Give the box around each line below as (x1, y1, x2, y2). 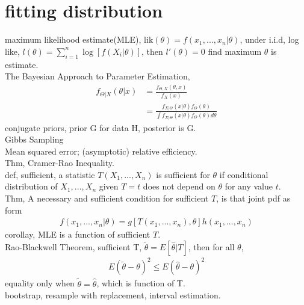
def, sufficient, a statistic (5, 168, 95, 180)
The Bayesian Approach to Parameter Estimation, (5, 70, 190, 82)
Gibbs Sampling (5, 133, 64, 146)
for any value (225, 180, 273, 193)
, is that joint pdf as (216, 192, 291, 205)
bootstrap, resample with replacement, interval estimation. (5, 289, 221, 301)
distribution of (5, 180, 58, 193)
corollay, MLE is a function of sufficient (5, 228, 150, 241)
